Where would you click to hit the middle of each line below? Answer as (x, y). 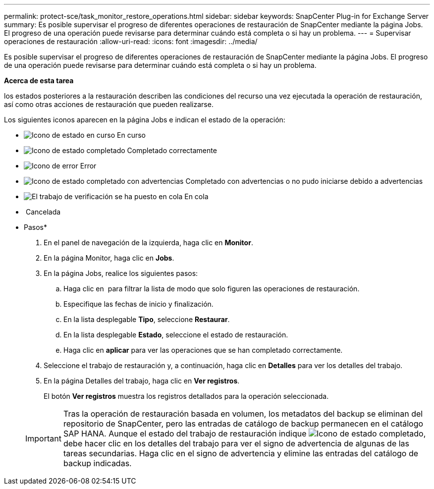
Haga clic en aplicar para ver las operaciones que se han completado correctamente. (203, 350)
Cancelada (43, 212)
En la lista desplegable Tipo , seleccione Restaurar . (147, 319)
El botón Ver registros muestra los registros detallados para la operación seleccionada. (186, 396)
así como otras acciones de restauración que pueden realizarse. (109, 104)
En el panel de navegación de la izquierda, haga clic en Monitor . (148, 243)
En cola (196, 196)
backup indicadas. (97, 463)
